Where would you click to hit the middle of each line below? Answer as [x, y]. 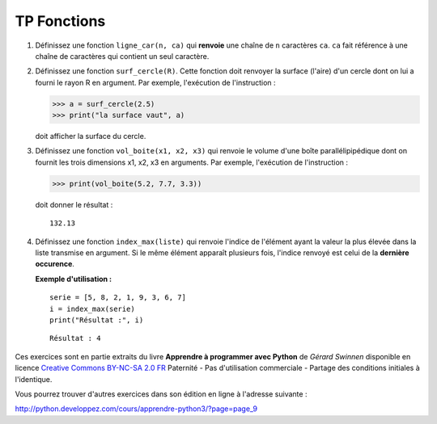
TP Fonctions [60, 21]
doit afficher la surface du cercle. [91, 136]
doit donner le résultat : [74, 204]
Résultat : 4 [75, 338]
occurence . [55, 264]
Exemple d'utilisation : [74, 279]
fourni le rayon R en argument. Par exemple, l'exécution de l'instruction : [155, 82]
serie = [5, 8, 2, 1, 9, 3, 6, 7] [118, 298]
